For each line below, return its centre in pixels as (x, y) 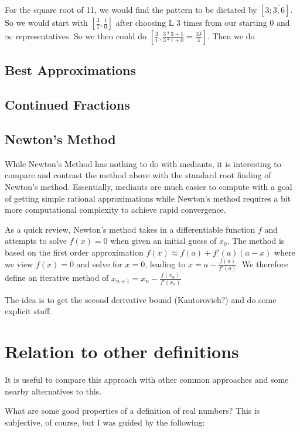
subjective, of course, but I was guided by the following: (105, 422)
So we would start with (46, 22)
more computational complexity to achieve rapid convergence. (115, 210)
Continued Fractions (67, 105)
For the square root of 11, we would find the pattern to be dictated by (131, 9)
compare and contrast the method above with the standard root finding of (138, 175)
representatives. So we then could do (81, 36)
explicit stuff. (28, 311)
